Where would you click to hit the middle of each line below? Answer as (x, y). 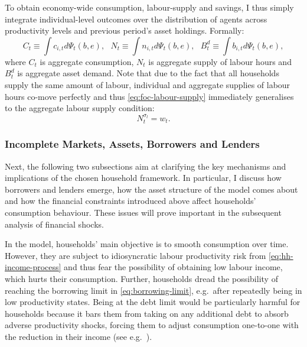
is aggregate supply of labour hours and (220, 61)
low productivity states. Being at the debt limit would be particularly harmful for (153, 302)
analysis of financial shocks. (54, 224)
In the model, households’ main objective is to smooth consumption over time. (147, 244)
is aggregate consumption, (87, 61)
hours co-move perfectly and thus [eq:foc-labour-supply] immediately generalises (149, 96)
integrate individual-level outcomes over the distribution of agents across (136, 19)
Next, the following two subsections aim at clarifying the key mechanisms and (146, 166)
